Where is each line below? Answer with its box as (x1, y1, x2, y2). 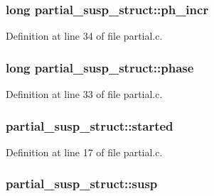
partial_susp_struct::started (6, 116, 173, 134)
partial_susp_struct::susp (6, 175, 158, 192)
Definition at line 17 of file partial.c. (6, 144, 163, 159)
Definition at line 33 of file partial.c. (6, 87, 163, 102)
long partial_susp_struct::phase (6, 58, 194, 76)
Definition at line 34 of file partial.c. (6, 28, 163, 43)
